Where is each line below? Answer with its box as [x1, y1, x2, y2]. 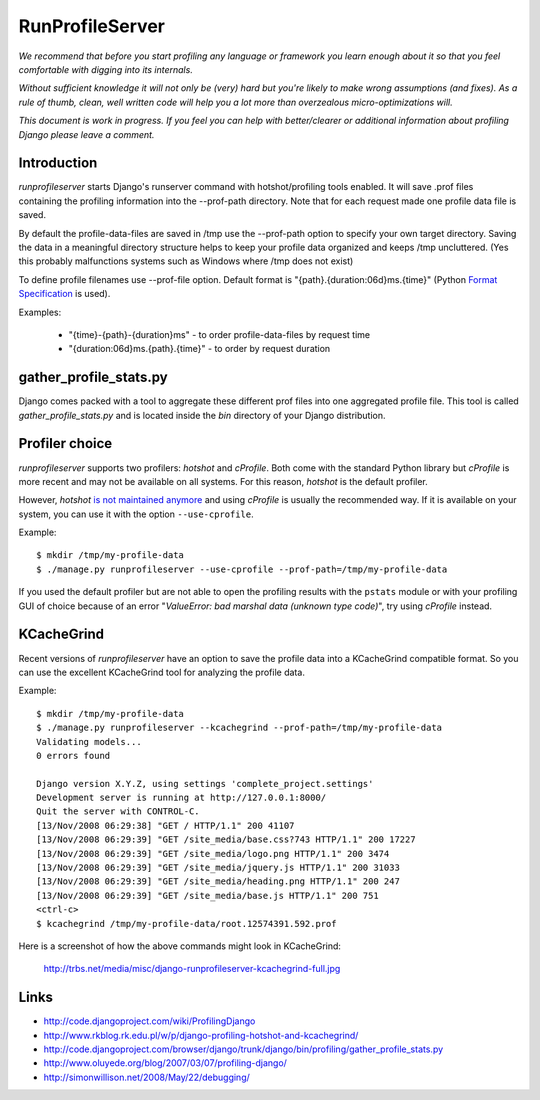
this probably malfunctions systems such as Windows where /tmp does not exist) [18, 255, 354, 267]
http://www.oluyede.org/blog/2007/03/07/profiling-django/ [43, 1057, 287, 1069]
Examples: [18, 306, 62, 318]
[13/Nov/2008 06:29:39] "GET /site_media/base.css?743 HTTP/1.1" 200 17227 [36, 834, 416, 845]
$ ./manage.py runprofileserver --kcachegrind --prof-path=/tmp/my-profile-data [36, 722, 443, 734]
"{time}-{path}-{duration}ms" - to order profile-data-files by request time [68, 328, 371, 340]
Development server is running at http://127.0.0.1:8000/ [36, 792, 327, 804]
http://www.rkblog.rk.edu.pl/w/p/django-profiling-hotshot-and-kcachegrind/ [43, 1029, 359, 1041]
